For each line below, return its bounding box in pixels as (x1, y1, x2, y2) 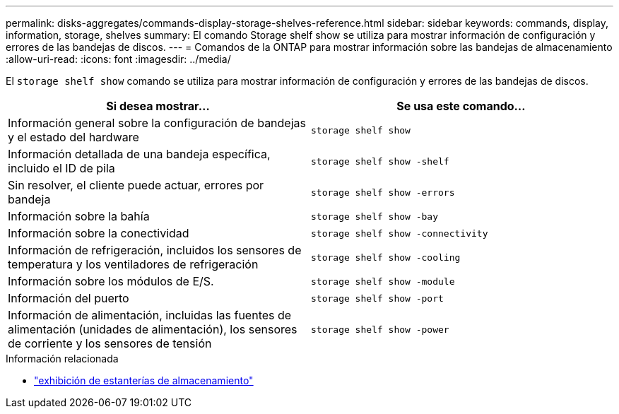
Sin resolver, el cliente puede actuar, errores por (8, 178, 264, 192)
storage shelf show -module (311, 276, 455, 287)
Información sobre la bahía (8, 209, 150, 223)
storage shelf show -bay (311, 211, 439, 222)
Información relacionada (6, 353, 119, 365)
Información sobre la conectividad (8, 226, 189, 240)
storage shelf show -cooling (311, 252, 461, 263)
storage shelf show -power (311, 324, 449, 335)
